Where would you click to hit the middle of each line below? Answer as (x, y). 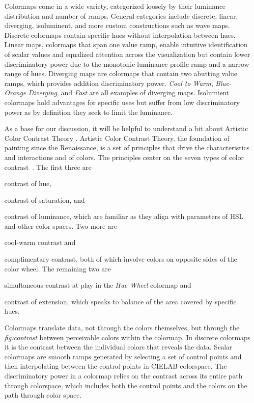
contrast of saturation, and (45, 200)
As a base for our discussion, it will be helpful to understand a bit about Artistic (126, 128)
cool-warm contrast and (40, 242)
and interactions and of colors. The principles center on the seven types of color (124, 157)
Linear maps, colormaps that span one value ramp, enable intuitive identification (126, 44)
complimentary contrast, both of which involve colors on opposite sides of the (121, 259)
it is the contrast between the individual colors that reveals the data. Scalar (118, 347)
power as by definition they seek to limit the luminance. (89, 112)
